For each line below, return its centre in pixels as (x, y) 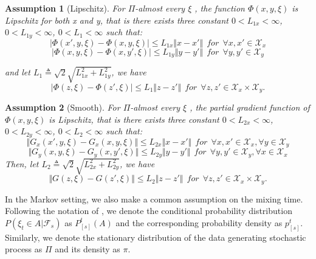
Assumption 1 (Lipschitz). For (65, 8)
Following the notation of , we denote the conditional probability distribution (149, 211)
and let (18, 72)
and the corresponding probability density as (199, 222)
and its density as (88, 249)
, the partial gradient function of (250, 107)
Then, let (22, 163)
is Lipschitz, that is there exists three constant (134, 119)
